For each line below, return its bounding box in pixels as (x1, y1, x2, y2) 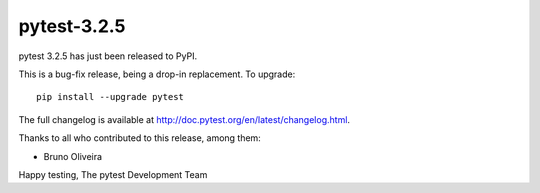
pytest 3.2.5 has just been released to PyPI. (18, 50, 198, 62)
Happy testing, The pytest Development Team (18, 168, 208, 180)
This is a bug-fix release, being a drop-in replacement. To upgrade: (18, 68, 296, 80)
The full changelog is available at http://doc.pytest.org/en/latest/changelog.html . (18, 113, 350, 125)
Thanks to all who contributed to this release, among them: (18, 132, 262, 144)
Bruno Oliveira (43, 150, 103, 162)
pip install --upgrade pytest (36, 91, 185, 103)
